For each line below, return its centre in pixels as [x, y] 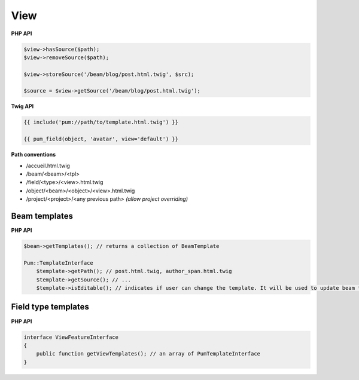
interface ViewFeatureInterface [71, 337]
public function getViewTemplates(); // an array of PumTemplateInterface [148, 354]
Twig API [22, 106]
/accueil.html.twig [48, 166]
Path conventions [34, 155]
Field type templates [50, 307]
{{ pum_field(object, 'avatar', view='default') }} [101, 139]
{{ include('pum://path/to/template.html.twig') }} [101, 122]
